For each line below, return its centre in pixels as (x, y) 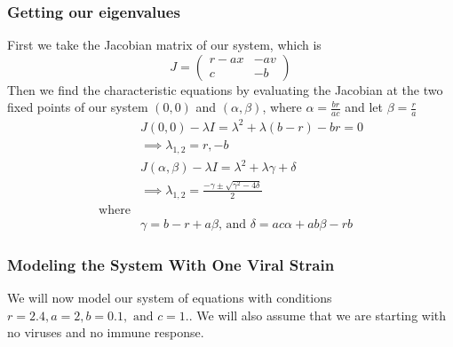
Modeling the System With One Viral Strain (171, 264)
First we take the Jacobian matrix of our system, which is (164, 45)
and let (364, 107)
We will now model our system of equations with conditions (170, 297)
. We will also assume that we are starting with (318, 315)
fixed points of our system (78, 107)
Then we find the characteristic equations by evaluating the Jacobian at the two (225, 89)
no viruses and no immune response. (106, 332)
